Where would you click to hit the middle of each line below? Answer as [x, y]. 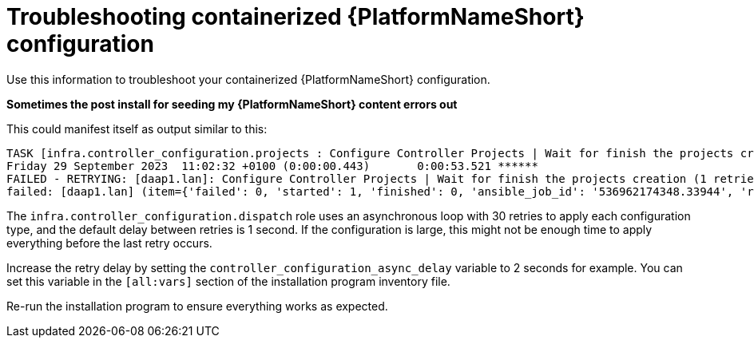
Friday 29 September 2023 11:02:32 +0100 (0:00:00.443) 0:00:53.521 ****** [272, 166]
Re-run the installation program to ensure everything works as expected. [197, 306]
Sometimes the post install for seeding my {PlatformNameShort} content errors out [232, 104]
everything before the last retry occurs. [109, 243]
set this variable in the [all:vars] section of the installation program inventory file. [228, 281]
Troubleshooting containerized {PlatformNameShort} [296, 17]
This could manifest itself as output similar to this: [137, 129]
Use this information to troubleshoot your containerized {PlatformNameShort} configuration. [248, 79]
